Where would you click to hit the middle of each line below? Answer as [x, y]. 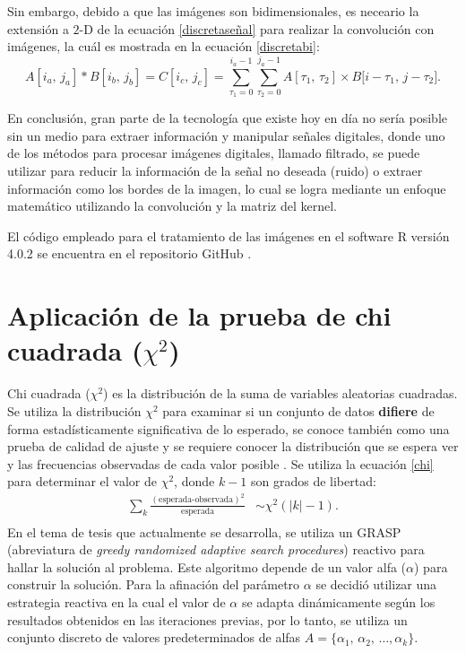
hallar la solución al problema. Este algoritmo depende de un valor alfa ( [207, 566]
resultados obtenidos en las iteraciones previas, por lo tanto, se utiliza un [207, 619]
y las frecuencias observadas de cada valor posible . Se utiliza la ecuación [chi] [220, 463]
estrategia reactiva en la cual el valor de [116, 602]
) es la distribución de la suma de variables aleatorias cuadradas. [280, 393]
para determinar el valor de [82, 481]
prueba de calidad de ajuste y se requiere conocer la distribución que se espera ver [233, 446]
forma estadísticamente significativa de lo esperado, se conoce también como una [229, 428]
